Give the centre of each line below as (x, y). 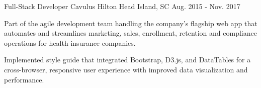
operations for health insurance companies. (70, 42)
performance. (24, 79)
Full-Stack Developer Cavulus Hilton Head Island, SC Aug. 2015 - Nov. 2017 (122, 6)
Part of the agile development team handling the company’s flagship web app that (131, 23)
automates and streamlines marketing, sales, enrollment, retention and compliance (130, 33)
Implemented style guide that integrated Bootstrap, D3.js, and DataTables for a (127, 60)
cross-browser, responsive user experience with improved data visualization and (126, 69)
